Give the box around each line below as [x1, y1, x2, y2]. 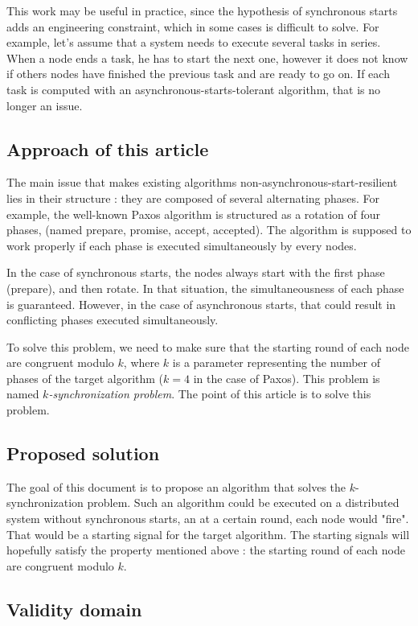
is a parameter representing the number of [172, 354, 380, 371]
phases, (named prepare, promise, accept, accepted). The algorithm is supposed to [6, 221, 412, 238]
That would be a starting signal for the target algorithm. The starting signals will [6, 525, 410, 542]
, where [123, 354, 160, 371]
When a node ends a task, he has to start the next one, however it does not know [6, 49, 408, 66]
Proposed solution [6, 441, 160, 466]
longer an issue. [6, 97, 83, 113]
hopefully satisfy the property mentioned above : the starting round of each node [6, 542, 405, 558]
